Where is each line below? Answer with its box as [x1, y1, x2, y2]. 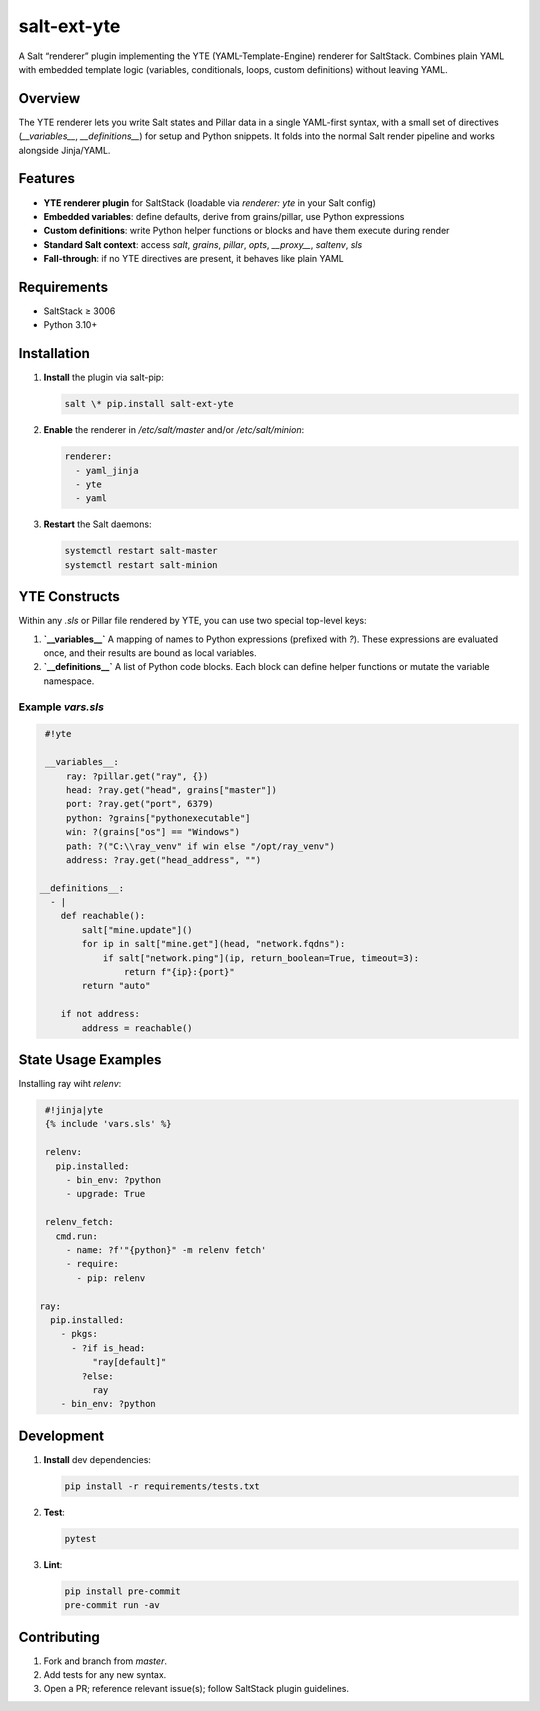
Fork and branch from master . [43, 1655, 167, 1667]
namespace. [43, 675, 95, 687]
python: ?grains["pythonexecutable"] [65, 812, 251, 824]
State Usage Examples [18, 1051, 162, 1068]
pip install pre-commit [64, 1585, 182, 1597]
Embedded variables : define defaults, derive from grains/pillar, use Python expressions [43, 210, 405, 222]
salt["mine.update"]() [81, 924, 194, 935]
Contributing [18, 1628, 100, 1645]
